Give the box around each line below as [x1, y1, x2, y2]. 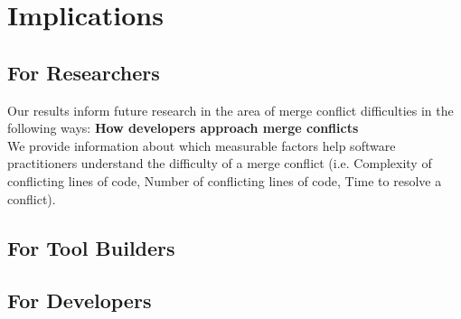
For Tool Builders [7, 233, 175, 261]
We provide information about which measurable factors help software [7, 136, 396, 155]
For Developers [7, 286, 152, 314]
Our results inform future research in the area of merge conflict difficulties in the [7, 100, 454, 119]
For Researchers [7, 58, 160, 86]
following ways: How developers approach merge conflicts [7, 118, 359, 137]
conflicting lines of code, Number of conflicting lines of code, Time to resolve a [7, 171, 442, 190]
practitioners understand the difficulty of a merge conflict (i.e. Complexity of [7, 154, 432, 173]
